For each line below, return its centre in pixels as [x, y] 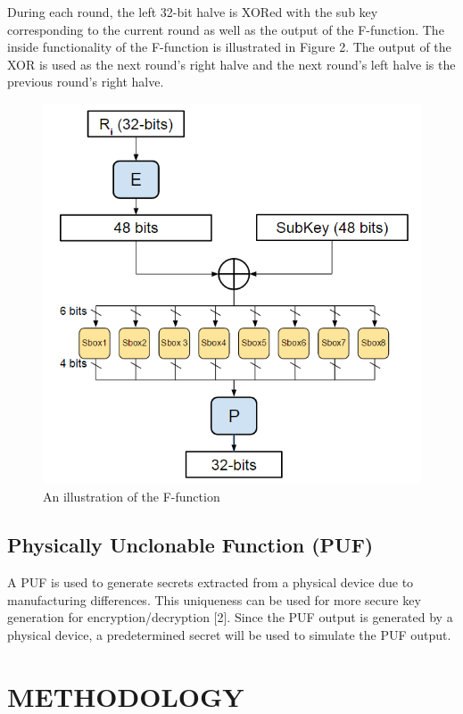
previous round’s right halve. [86, 82]
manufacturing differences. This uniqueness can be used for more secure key [214, 599]
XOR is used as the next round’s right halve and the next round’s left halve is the [231, 64]
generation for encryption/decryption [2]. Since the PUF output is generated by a [230, 617]
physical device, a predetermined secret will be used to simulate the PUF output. [229, 634]
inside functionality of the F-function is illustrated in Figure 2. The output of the [229, 47]
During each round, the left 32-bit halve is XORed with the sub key [193, 12]
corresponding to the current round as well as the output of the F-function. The [226, 29]
